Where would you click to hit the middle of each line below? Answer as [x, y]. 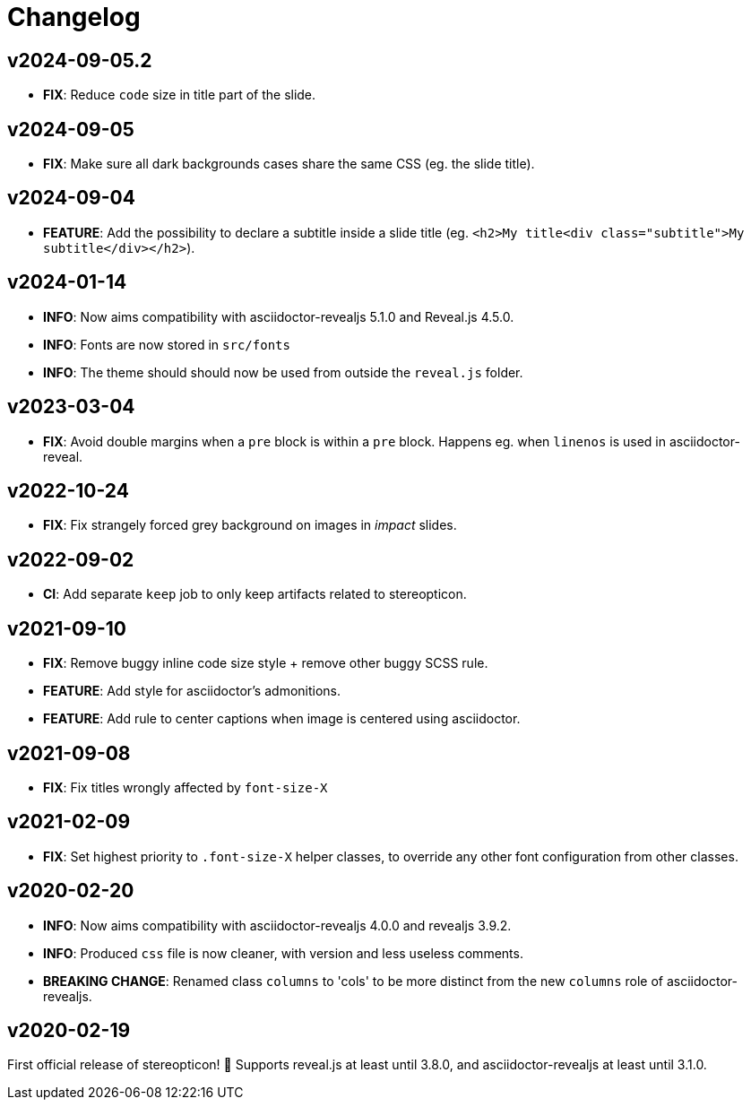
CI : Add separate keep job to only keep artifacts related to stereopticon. [255, 594]
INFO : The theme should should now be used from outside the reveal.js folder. [283, 372]
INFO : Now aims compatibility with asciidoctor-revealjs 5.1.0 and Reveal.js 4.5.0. [279, 316]
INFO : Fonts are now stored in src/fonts [167, 344]
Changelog [74, 17]
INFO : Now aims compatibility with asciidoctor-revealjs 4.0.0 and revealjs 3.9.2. [277, 925]
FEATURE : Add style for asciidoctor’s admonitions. [192, 691]
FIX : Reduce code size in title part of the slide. [180, 95]
